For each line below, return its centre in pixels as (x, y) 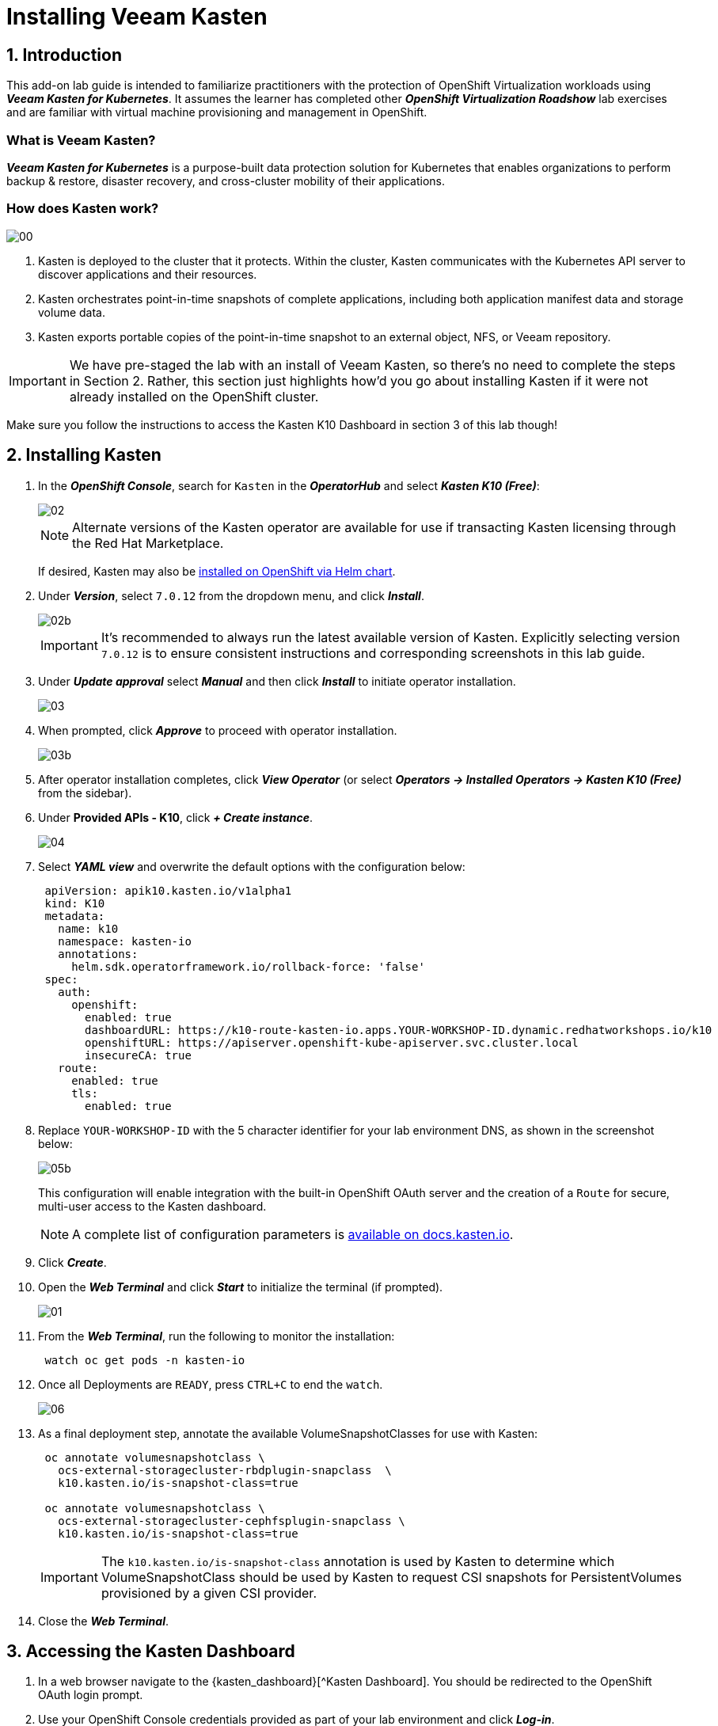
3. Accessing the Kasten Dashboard (151, 1651)
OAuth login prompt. (91, 1695)
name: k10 (88, 928)
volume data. (72, 312)
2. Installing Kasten (84, 455)
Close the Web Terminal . (103, 1621)
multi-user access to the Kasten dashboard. (152, 1206)
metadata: (75, 916)
